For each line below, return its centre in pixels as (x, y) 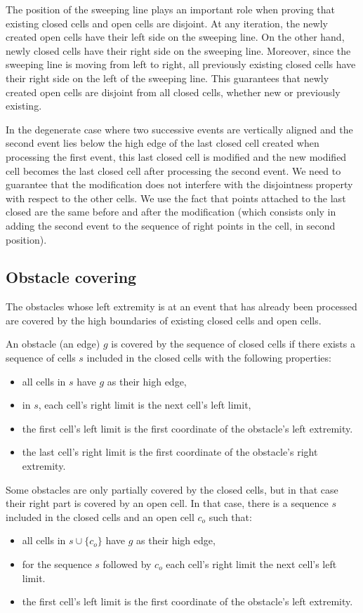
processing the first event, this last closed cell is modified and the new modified (176, 156)
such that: (230, 516)
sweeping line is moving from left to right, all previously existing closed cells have (181, 64)
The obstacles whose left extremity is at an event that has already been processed (181, 306)
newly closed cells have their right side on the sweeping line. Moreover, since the (178, 50)
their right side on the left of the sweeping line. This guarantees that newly (167, 78)
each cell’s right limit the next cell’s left (251, 564)
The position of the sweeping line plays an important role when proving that (170, 9)
